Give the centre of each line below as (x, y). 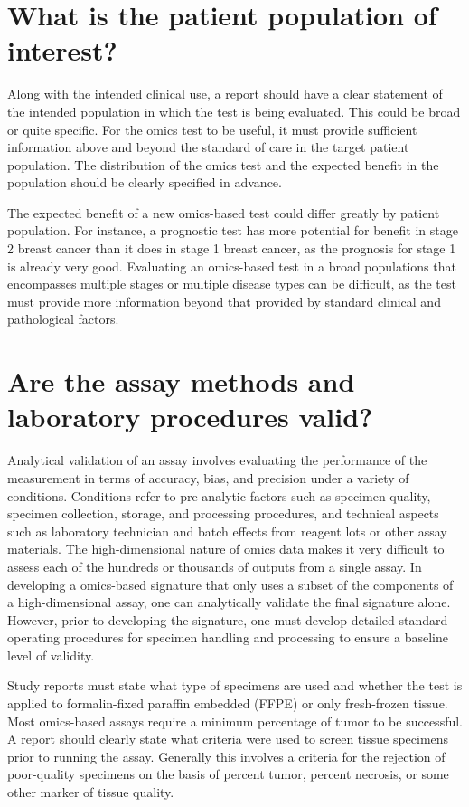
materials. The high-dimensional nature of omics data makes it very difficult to (226, 549)
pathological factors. (63, 319)
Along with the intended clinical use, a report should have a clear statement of (225, 94)
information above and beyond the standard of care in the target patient (208, 147)
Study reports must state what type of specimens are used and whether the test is (235, 685)
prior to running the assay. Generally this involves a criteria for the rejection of (226, 756)
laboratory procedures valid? (190, 417)
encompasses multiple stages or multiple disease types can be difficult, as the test (232, 284)
